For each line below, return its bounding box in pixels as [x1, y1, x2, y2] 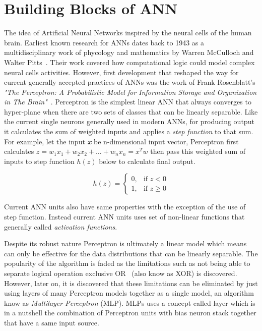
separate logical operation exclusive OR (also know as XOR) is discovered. [4, 268, 237, 278]
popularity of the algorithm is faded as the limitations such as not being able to [4, 258, 250, 268]
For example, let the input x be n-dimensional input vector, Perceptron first [4, 136, 239, 146]
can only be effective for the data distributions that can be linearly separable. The [4, 248, 258, 258]
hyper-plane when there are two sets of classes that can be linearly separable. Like [4, 106, 258, 117]
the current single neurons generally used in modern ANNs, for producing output [4, 116, 254, 127]
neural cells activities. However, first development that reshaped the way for [4, 67, 239, 77]
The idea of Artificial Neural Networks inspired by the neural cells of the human [4, 27, 252, 38]
